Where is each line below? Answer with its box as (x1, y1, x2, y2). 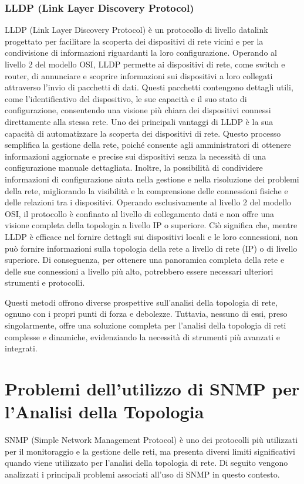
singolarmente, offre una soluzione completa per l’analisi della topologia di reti (5, 319, 286, 331)
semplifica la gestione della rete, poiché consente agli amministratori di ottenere (5, 138, 291, 151)
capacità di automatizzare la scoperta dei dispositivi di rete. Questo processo (5, 127, 281, 139)
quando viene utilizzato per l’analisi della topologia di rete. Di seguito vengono (5, 456, 288, 469)
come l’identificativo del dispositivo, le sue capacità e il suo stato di (5, 92, 247, 104)
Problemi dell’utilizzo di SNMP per (5, 377, 300, 401)
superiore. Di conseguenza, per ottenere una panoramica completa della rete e (5, 253, 285, 266)
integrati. (5, 342, 38, 354)
